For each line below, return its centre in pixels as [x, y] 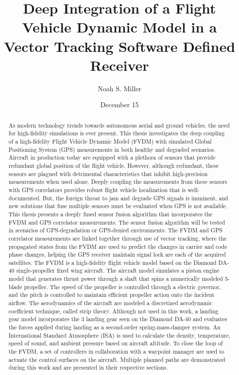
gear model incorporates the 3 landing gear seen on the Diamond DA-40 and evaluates [118, 319]
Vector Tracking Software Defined [119, 46]
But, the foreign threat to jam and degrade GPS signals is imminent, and [135, 198]
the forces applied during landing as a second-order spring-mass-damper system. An [114, 327]
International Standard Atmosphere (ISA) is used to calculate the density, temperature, [119, 335]
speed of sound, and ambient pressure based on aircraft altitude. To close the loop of [116, 343]
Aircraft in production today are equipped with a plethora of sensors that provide [112, 157]
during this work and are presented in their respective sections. [88, 367]
